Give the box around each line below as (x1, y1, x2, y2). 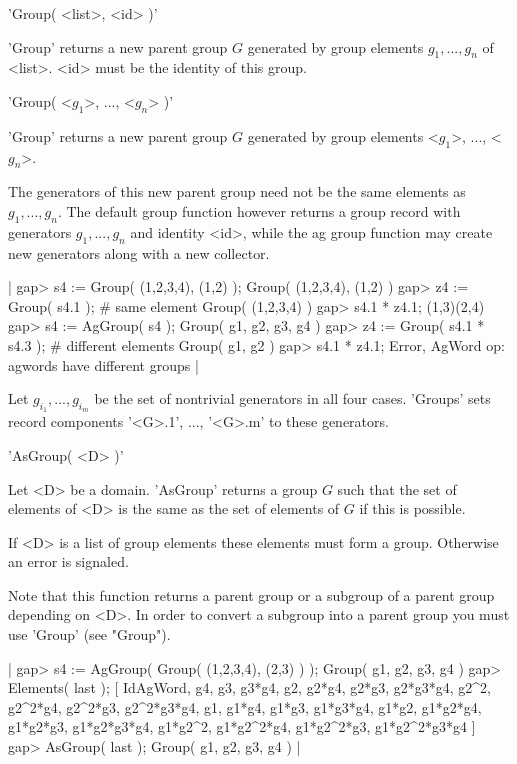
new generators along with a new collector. (8, 242, 270, 263)
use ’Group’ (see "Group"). (8, 624, 171, 645)
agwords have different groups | (8, 354, 199, 375)
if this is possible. (359, 498, 466, 519)
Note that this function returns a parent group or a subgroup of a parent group (8, 584, 495, 605)
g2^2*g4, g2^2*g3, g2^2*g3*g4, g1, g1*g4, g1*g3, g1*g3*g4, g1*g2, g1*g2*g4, (8, 696, 482, 717)
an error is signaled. (8, 551, 129, 572)
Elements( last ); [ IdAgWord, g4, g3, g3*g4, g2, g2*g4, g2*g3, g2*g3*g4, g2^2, (8, 677, 491, 698)
